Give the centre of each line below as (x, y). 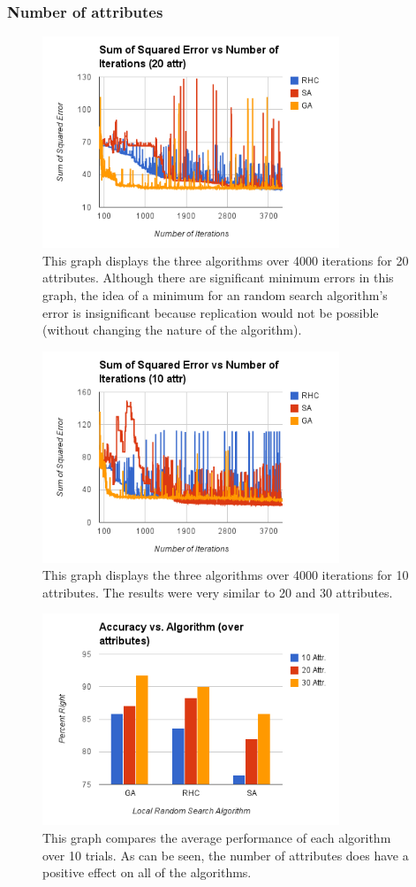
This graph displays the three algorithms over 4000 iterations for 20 (226, 260)
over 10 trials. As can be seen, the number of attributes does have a (226, 855)
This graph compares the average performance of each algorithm (217, 837)
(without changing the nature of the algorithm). (172, 330)
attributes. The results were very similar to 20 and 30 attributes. (218, 592)
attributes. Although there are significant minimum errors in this (218, 278)
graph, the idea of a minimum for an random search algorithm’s (215, 294)
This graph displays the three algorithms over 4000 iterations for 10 (226, 575)
